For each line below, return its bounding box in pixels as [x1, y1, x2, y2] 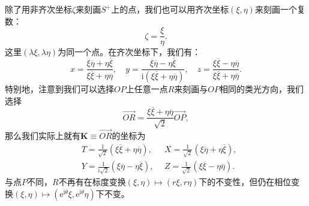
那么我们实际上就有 [5, 129, 80, 142]
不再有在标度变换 [58, 175, 126, 188]
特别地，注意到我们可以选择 [5, 82, 114, 95]
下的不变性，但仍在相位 [199, 175, 292, 188]
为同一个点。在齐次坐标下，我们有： [58, 46, 201, 58]
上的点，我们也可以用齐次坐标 [111, 3, 229, 15]
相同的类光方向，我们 [220, 82, 304, 95]
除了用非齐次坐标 [5, 3, 72, 15]
